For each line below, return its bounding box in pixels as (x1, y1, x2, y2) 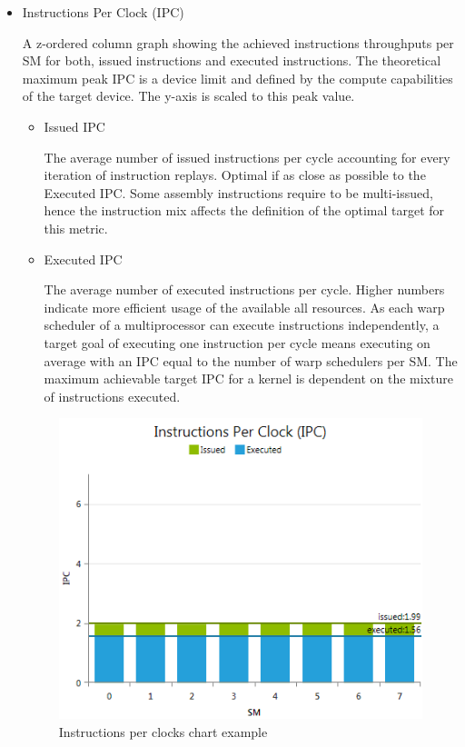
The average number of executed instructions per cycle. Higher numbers (44, 280, 445, 299)
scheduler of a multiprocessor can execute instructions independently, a (44, 315, 440, 334)
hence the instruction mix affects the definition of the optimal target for (44, 201, 445, 220)
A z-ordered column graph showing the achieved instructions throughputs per (22, 33, 454, 52)
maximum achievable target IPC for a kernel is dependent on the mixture (44, 369, 453, 388)
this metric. (44, 218, 108, 237)
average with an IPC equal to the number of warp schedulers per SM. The (44, 351, 458, 370)
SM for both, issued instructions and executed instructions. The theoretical (22, 51, 441, 70)
